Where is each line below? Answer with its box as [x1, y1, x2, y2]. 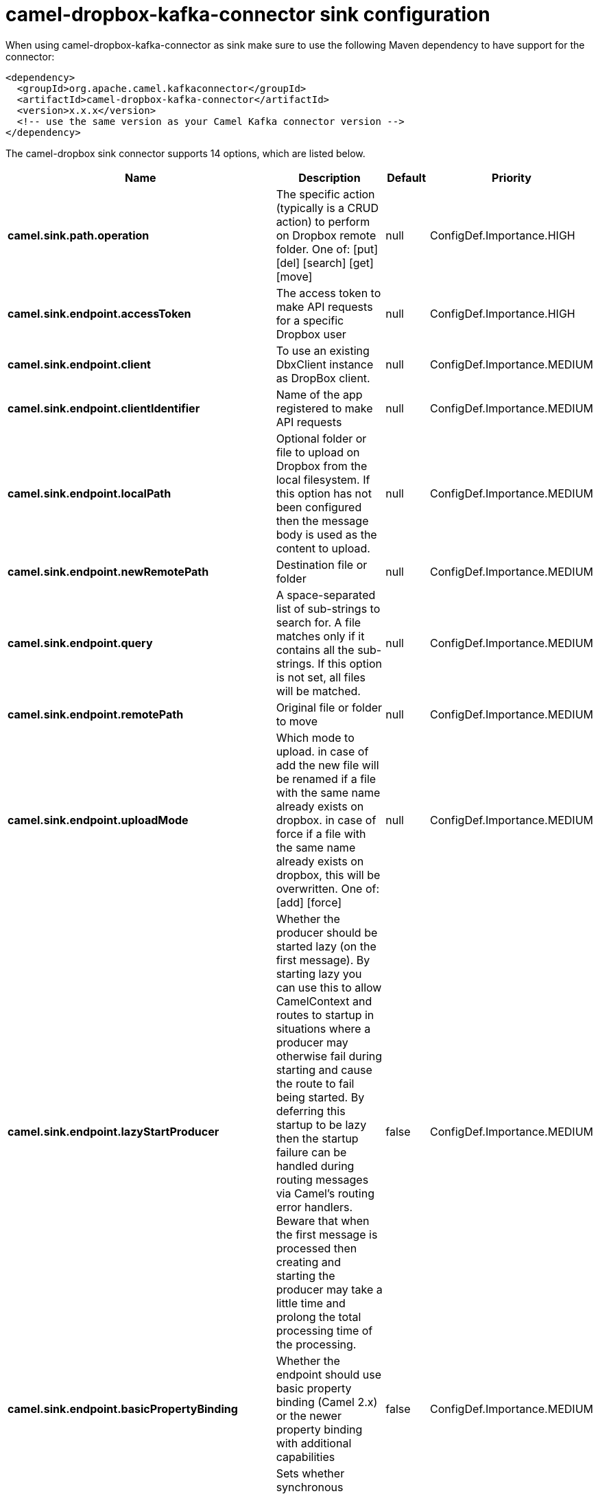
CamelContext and [276, 994, 372, 1008]
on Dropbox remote [276, 228, 376, 242]
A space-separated [276, 587, 376, 602]
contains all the [276, 642, 355, 657]
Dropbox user [276, 327, 346, 341]
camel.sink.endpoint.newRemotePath [8, 564, 209, 578]
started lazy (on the [276, 939, 376, 953]
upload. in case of [276, 744, 369, 758]
